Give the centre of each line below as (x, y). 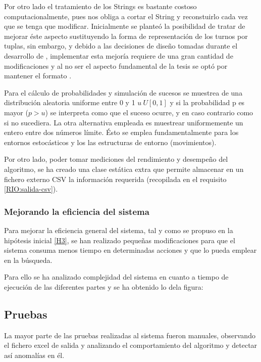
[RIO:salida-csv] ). (31, 189)
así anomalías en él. (34, 355)
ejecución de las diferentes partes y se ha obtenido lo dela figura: (104, 286)
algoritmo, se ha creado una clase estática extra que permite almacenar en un (124, 169)
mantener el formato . (38, 76)
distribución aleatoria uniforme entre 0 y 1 (70, 102)
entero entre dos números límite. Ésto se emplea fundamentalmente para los (121, 132)
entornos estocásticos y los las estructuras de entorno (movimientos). (110, 142)
